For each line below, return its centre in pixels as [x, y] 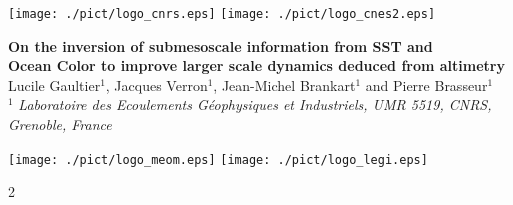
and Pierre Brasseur [426, 84]
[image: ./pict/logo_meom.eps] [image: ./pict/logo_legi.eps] [218, 159]
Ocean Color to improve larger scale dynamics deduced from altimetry [256, 65]
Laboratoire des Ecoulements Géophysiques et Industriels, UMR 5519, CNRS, [255, 104]
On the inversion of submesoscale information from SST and [220, 45]
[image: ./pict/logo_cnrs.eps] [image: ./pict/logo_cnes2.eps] [222, 14]
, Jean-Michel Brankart [284, 84]
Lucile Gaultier [54, 84]
